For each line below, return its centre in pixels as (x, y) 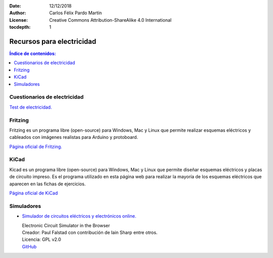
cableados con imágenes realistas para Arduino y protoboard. (74, 137)
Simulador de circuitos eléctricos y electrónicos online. (79, 216)
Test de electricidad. (31, 107)
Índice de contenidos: (33, 54)
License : (18, 20)
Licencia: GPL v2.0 (42, 239)
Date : (15, 6)
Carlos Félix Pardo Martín (76, 13)
